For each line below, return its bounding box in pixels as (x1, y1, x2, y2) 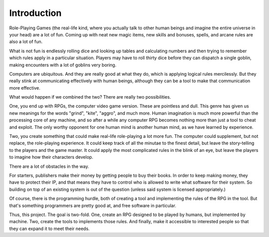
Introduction (9, 7, 62, 18)
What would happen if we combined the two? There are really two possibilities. (9, 94, 171, 100)
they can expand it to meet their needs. (9, 226, 90, 232)
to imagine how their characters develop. (9, 154, 94, 160)
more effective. (9, 85, 41, 91)
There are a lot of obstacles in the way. (9, 163, 89, 169)
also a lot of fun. (9, 39, 43, 45)
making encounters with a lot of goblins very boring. (9, 62, 117, 68)
